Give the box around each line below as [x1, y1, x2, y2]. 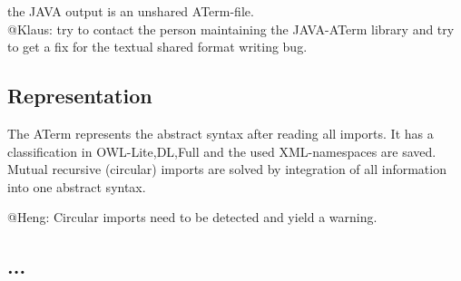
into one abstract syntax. [7, 177, 146, 196]
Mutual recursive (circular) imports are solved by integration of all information [7, 160, 446, 179]
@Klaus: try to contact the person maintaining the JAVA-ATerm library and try [7, 19, 455, 38]
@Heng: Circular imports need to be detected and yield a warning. [7, 208, 378, 227]
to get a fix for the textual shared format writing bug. [7, 37, 308, 56]
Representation [7, 82, 152, 110]
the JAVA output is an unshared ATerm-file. [7, 2, 254, 20]
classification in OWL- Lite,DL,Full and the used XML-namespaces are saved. [7, 141, 436, 160]
